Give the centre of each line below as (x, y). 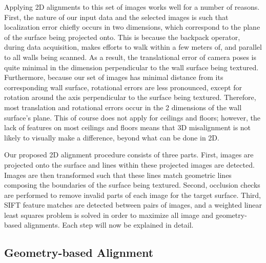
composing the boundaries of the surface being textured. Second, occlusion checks (132, 185)
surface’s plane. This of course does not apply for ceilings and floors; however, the (132, 117)
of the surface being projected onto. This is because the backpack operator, (122, 37)
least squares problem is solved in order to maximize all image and (109, 215)
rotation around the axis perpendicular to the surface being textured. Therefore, (130, 97)
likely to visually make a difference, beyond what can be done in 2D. (112, 137)
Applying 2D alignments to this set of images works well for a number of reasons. (132, 7)
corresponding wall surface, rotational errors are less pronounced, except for (123, 87)
